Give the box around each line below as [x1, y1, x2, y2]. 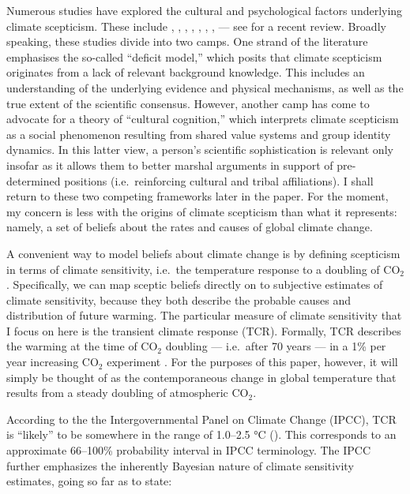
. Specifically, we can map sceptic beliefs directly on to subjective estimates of [6, 276, 383, 293]
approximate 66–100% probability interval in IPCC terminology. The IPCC [6, 442, 371, 458]
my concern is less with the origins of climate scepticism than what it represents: [6, 203, 397, 219]
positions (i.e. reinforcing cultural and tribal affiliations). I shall [64, 172, 374, 189]
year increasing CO [6, 354, 99, 370]
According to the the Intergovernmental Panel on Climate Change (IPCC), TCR [6, 410, 397, 427]
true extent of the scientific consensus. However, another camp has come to [6, 95, 370, 111]
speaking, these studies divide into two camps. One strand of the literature [6, 33, 368, 50]
